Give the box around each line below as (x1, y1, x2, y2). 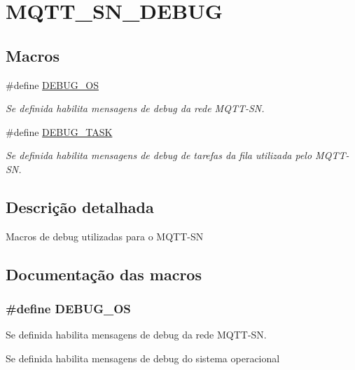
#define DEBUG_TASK (6, 124, 113, 139)
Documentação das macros (6, 263, 202, 285)
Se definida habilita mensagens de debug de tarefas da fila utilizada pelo (6, 148, 312, 163)
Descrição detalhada (6, 196, 154, 217)
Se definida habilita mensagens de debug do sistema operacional (6, 350, 280, 365)
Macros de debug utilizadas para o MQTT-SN (6, 228, 204, 243)
